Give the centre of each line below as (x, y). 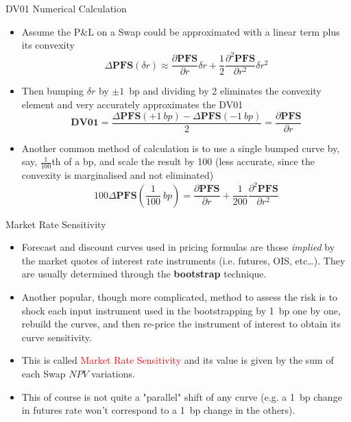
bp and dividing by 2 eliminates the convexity (225, 91)
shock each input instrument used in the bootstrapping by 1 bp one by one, (181, 310)
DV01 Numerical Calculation (66, 8)
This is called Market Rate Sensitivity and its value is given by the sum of (178, 360)
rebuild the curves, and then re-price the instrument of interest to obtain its (181, 324)
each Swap (44, 373)
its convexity (48, 45)
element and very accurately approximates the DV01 (132, 104)
